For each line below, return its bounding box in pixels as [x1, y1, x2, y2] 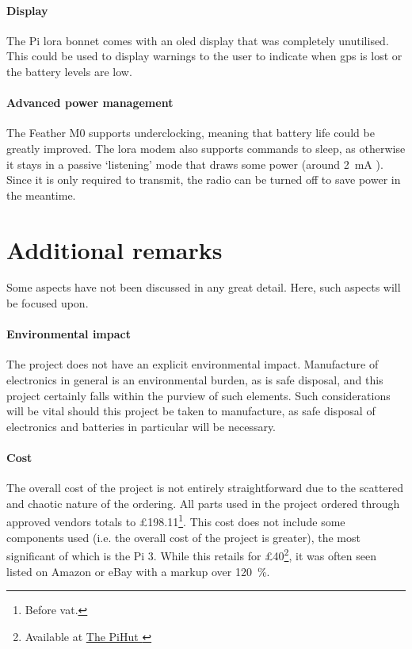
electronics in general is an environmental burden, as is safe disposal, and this [6, 372, 383, 388]
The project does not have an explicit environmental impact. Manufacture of [6, 356, 379, 372]
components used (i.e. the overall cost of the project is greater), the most [6, 529, 360, 545]
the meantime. [6, 186, 76, 203]
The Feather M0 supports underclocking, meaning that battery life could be [6, 124, 375, 141]
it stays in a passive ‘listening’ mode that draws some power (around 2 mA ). [6, 155, 383, 172]
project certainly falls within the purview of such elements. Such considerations [6, 387, 391, 403]
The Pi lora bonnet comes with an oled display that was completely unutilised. [6, 32, 389, 48]
